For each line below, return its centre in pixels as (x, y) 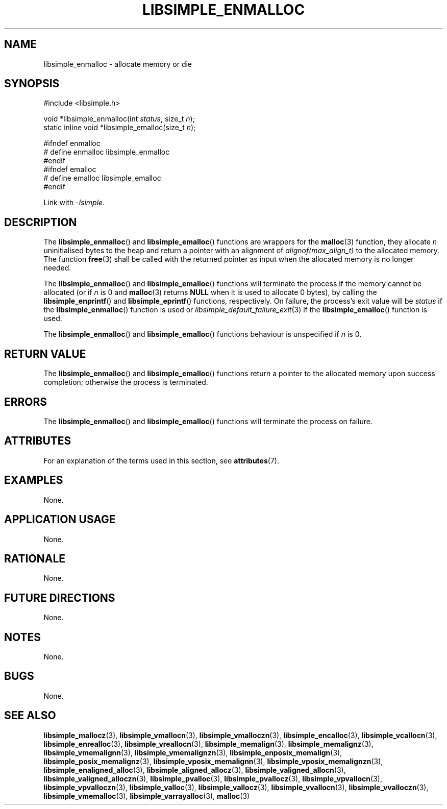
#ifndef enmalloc (72, 143)
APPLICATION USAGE (60, 520)
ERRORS (26, 402)
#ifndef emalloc (70, 169)
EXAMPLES (34, 480)
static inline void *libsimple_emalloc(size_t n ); (120, 128)
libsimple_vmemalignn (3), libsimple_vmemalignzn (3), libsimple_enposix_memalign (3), (193, 752)
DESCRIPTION (41, 222)
